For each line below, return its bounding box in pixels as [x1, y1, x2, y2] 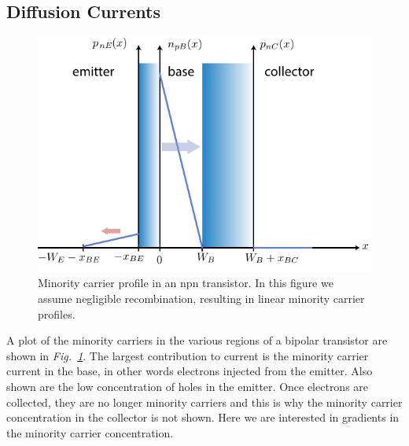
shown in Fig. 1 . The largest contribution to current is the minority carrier [6, 347, 369, 363]
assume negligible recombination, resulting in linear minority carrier [38, 290, 365, 307]
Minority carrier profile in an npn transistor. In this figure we [38, 275, 333, 291]
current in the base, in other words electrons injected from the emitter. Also [6, 363, 373, 379]
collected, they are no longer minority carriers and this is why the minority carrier [6, 393, 403, 410]
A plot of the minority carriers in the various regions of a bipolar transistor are [6, 332, 388, 348]
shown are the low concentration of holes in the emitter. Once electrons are [6, 378, 369, 395]
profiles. [38, 305, 76, 322]
